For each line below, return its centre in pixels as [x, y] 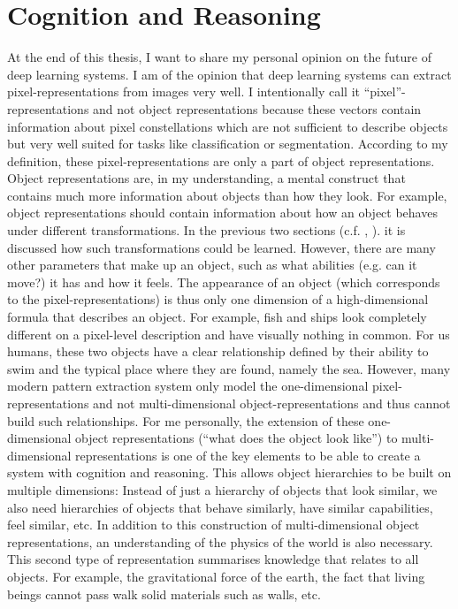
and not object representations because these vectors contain [257, 108]
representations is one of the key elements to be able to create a [248, 455]
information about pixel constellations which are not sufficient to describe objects [228, 126]
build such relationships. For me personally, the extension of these [186, 420]
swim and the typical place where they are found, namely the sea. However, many [229, 368]
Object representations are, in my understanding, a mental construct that [206, 178]
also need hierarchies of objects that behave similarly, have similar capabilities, [220, 507]
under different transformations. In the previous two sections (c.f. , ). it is [206, 230]
